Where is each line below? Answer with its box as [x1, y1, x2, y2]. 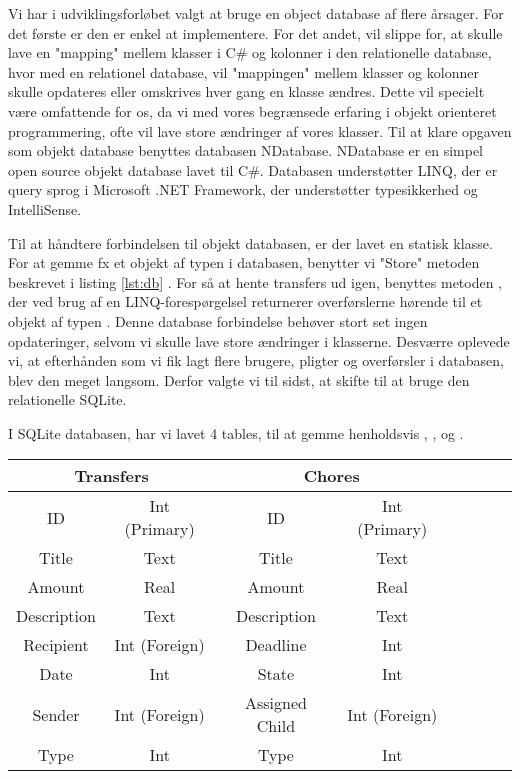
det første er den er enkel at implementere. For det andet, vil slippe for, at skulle [8, 22, 503, 43]
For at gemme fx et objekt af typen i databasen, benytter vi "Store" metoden [8, 252, 480, 273]
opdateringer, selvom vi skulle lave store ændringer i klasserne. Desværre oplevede [8, 330, 510, 351]
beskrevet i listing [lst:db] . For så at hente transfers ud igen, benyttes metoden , [8, 271, 503, 292]
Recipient [23, 633, 89, 657]
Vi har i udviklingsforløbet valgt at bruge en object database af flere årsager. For [8, 3, 504, 23]
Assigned [244, 691, 307, 715]
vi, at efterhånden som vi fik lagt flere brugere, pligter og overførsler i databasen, [8, 350, 505, 371]
